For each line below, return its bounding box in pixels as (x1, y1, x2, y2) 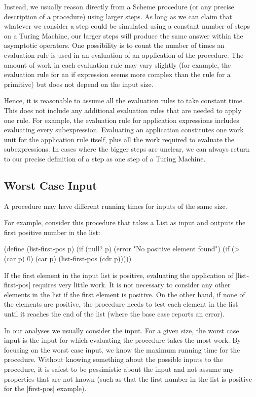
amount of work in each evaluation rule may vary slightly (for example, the (4, 59, 231, 70)
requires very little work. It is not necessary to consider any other (33, 279, 231, 290)
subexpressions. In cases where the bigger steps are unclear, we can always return (4, 144, 250, 154)
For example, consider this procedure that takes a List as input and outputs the (4, 217, 246, 228)
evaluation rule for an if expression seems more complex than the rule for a (4, 69, 231, 79)
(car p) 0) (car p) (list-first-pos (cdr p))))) (4, 253, 132, 264)
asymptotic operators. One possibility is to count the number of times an (4, 40, 225, 50)
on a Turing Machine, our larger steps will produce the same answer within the (4, 30, 243, 40)
